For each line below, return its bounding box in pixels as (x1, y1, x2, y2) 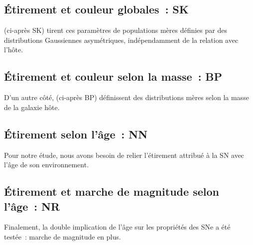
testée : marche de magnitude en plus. (4, 231, 121, 242)
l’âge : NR (4, 198, 60, 214)
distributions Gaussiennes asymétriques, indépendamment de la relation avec (4, 34, 239, 45)
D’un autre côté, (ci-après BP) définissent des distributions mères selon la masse (4, 92, 249, 103)
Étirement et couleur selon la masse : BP (4, 69, 223, 84)
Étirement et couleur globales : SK (4, 1, 189, 17)
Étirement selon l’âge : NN (4, 126, 148, 141)
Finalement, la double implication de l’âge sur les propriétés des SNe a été (4, 222, 231, 232)
